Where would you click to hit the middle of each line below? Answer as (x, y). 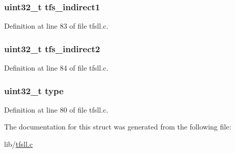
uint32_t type (34, 90)
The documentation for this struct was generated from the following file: (118, 127)
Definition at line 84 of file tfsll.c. (56, 68)
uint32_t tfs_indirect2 (52, 48)
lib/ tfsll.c (18, 144)
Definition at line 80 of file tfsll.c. (56, 109)
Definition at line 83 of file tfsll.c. (56, 26)
